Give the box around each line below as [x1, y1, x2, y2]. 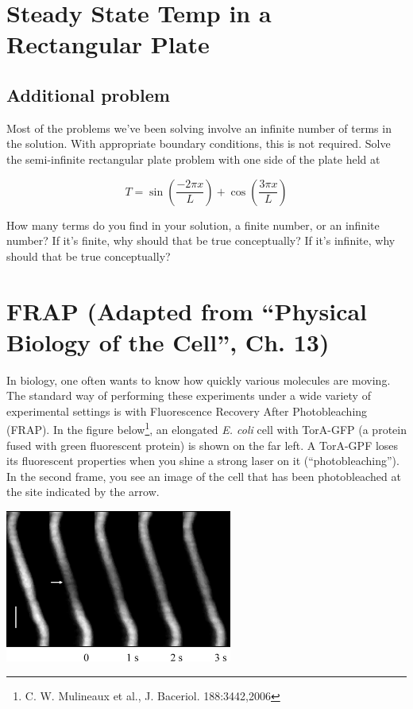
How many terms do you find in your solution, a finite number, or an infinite [6, 216, 380, 233]
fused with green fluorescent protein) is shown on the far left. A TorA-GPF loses [6, 436, 399, 453]
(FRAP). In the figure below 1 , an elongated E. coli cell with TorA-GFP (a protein [6, 419, 407, 438]
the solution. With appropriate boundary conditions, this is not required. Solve [6, 135, 391, 152]
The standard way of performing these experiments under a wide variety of [6, 387, 371, 404]
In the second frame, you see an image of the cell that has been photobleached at [6, 467, 401, 484]
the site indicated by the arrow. [6, 483, 160, 500]
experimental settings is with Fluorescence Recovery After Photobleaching [6, 402, 368, 419]
